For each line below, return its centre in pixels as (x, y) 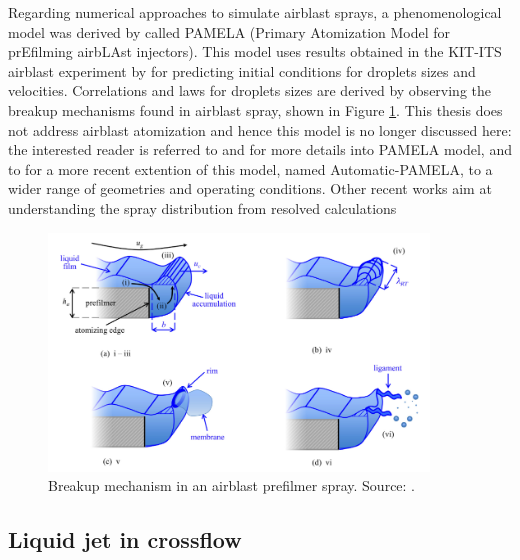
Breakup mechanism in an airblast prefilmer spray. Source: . (232, 485)
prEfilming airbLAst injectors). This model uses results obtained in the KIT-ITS (255, 51)
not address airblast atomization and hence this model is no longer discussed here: (260, 129)
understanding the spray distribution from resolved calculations (202, 207)
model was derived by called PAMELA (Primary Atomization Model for (229, 31)
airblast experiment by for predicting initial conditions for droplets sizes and (242, 70)
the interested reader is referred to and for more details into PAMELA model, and (260, 149)
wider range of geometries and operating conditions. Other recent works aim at (250, 188)
